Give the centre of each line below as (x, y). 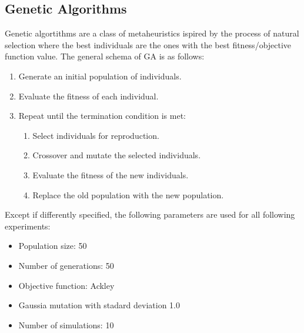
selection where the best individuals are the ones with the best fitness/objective (148, 44)
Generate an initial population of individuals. (100, 76)
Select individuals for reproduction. (96, 135)
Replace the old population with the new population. (128, 194)
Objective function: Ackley (66, 285)
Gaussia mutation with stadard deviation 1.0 (99, 305)
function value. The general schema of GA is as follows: (105, 56)
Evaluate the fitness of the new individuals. (111, 174)
